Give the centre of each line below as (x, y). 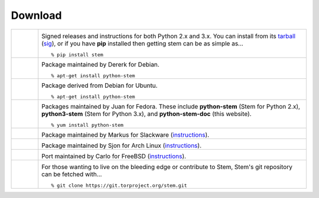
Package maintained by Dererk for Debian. (100, 64)
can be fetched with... (72, 174)
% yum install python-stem (87, 125)
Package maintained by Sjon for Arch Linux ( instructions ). (122, 146)
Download (36, 15)
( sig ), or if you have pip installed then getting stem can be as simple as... (142, 43)
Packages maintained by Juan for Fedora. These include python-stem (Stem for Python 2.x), (171, 106)
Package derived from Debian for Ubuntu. (100, 85)
